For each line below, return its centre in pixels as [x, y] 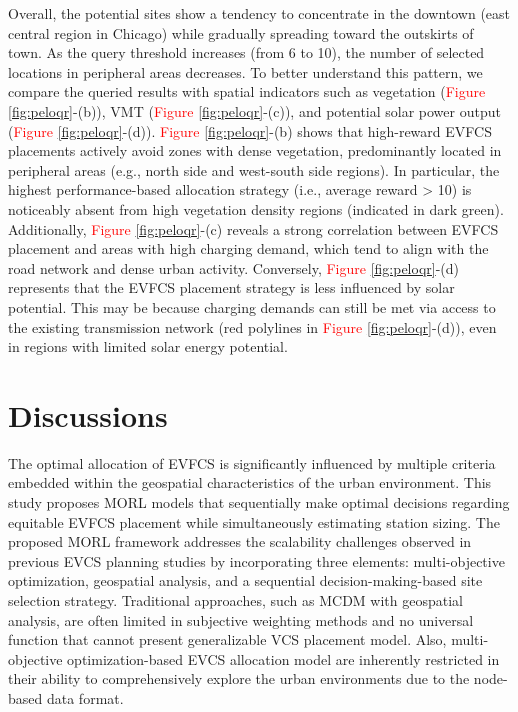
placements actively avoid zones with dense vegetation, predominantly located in [255, 150]
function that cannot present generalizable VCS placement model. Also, [227, 639]
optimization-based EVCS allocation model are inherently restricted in [283, 658]
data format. [85, 697]
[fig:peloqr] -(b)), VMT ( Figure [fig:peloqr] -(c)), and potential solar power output [254, 110]
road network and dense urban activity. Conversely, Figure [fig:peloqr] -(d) [234, 267]
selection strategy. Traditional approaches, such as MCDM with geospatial [235, 599]
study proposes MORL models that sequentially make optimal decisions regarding [259, 502]
